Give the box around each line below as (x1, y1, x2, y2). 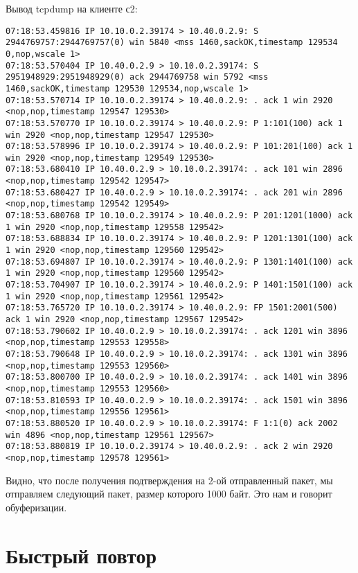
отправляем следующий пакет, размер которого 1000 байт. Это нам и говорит (6, 486, 332, 501)
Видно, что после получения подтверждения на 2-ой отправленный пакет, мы (6, 473, 333, 487)
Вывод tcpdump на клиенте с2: (6, 1, 138, 15)
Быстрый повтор (6, 540, 157, 569)
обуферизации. (6, 500, 67, 514)
